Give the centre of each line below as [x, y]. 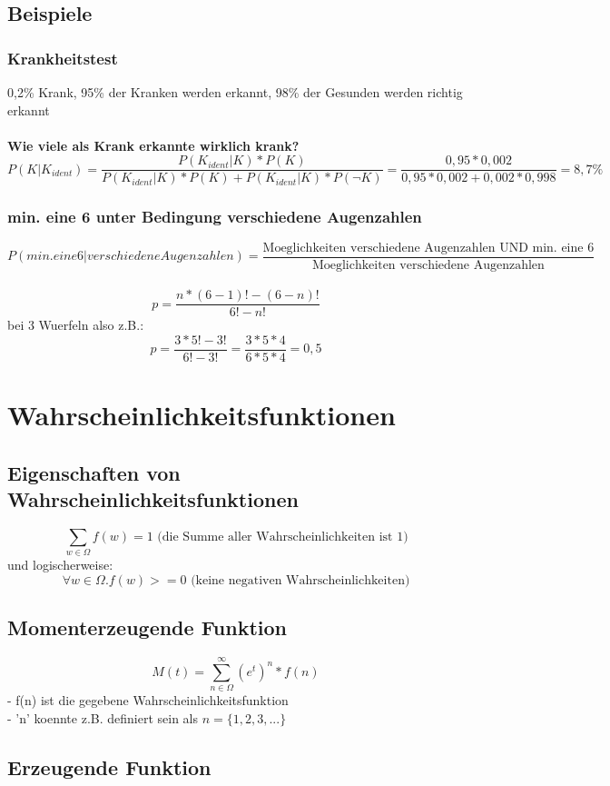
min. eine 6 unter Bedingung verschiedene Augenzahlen [215, 217]
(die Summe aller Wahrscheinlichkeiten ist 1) [283, 537]
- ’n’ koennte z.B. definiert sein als [103, 717]
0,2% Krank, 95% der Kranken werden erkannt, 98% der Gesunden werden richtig [235, 92]
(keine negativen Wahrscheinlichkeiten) [300, 580]
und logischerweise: [60, 565]
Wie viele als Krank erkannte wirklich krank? [153, 145]
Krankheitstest [63, 58]
